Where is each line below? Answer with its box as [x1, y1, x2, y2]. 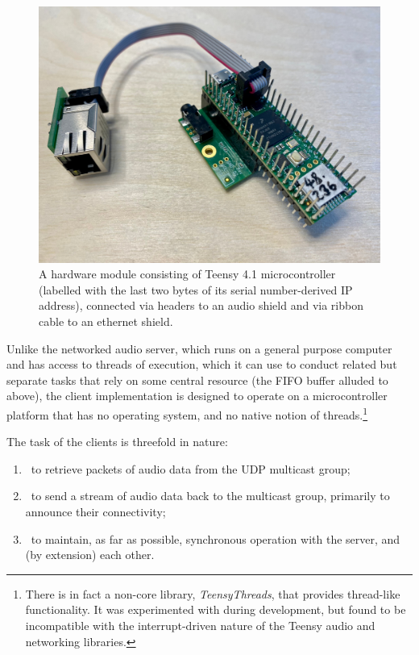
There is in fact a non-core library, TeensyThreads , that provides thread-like [25, 585, 400, 602]
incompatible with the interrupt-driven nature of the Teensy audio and [25, 616, 375, 633]
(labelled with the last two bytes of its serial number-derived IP [39, 281, 353, 298]
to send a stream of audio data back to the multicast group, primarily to [31, 487, 390, 504]
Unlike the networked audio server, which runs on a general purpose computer [6, 340, 392, 357]
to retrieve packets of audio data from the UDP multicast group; [31, 460, 351, 477]
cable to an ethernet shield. [39, 312, 173, 329]
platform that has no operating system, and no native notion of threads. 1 [6, 403, 368, 423]
